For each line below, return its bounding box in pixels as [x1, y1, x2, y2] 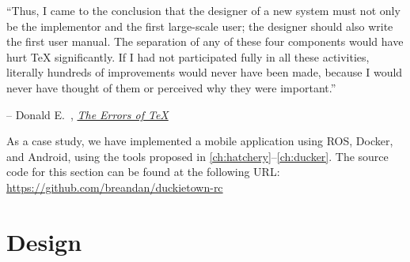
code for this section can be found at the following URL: [6, 163, 280, 180]
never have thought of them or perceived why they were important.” [6, 79, 336, 95]
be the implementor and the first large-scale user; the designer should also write [6, 17, 393, 34]
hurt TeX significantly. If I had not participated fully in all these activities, [6, 48, 370, 65]
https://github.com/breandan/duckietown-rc [6, 178, 223, 195]
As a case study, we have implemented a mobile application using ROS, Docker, [6, 133, 393, 149]
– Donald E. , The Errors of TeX [6, 106, 169, 122]
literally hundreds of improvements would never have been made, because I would [6, 64, 403, 80]
